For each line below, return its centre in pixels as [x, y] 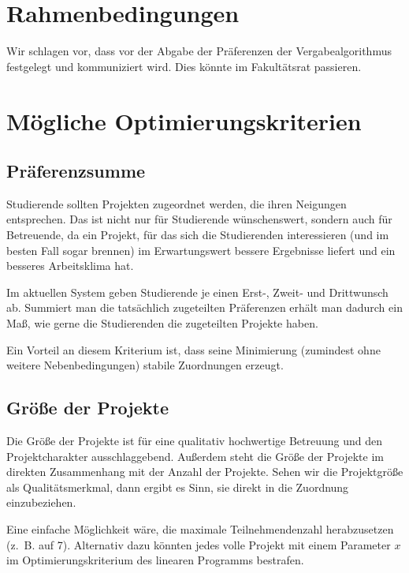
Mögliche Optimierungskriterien [184, 120]
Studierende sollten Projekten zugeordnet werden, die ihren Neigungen [177, 203]
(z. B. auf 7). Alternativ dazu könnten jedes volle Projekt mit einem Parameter [199, 544]
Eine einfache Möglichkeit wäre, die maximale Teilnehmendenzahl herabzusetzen [200, 529]
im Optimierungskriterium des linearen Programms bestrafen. [155, 560]
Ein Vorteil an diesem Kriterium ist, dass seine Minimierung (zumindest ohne [193, 349]
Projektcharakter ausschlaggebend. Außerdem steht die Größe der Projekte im [195, 456]
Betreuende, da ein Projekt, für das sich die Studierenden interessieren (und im [198, 235]
